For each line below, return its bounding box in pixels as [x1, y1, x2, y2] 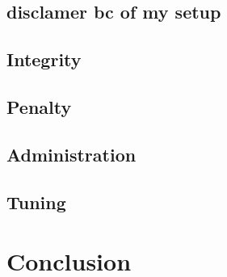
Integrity [6, 47, 82, 72]
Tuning [6, 189, 66, 214]
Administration [6, 141, 137, 166]
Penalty [6, 94, 72, 119]
